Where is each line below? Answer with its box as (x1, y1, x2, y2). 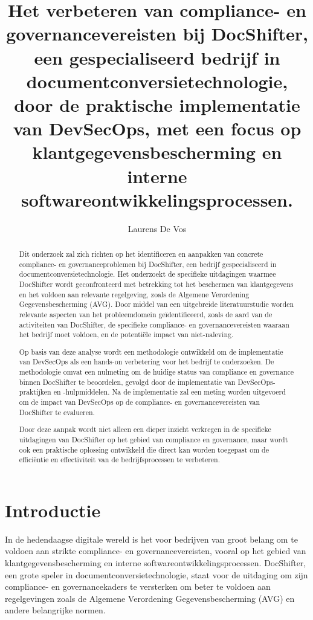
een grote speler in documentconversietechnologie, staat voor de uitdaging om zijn (5, 568, 308, 581)
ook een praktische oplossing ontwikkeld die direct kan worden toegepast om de (19, 444, 269, 454)
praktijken (19, 387, 51, 397)
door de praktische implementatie (14, 92, 300, 117)
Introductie (5, 497, 101, 522)
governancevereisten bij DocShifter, (6, 21, 308, 46)
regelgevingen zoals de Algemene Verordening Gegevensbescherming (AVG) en (5, 592, 295, 604)
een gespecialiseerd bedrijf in (34, 45, 280, 69)
